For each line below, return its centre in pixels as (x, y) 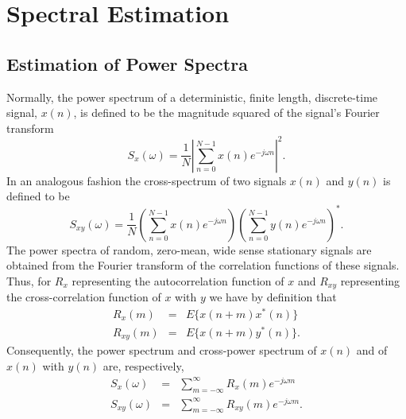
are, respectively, (143, 366)
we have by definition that (273, 297)
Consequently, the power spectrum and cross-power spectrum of (162, 350)
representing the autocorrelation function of (178, 280)
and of (372, 350)
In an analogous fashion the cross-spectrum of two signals (147, 180)
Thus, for (29, 280)
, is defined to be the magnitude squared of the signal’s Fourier (226, 113)
